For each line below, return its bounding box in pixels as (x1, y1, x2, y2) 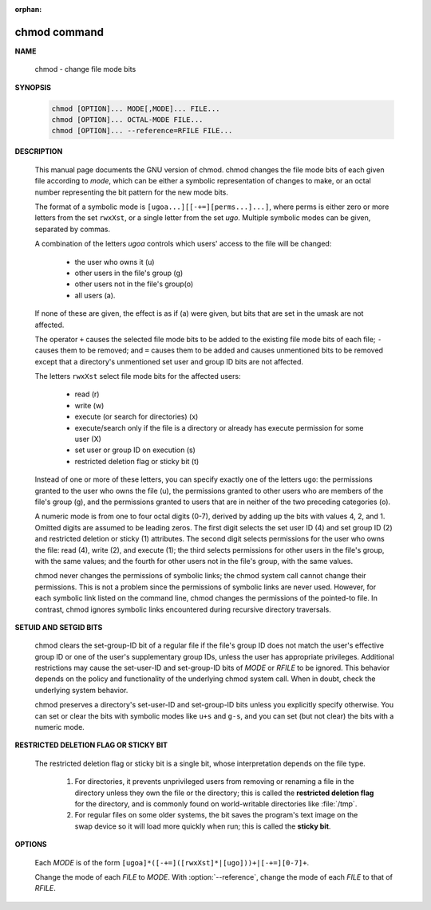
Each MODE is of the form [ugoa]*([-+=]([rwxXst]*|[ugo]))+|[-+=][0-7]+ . (34, 857, 310, 867)
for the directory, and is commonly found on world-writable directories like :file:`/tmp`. (74, 798, 358, 809)
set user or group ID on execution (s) (74, 445, 196, 455)
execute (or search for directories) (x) (74, 412, 199, 422)
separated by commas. (34, 224, 111, 234)
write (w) (74, 400, 105, 410)
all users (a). (74, 290, 116, 300)
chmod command (14, 25, 104, 39)
